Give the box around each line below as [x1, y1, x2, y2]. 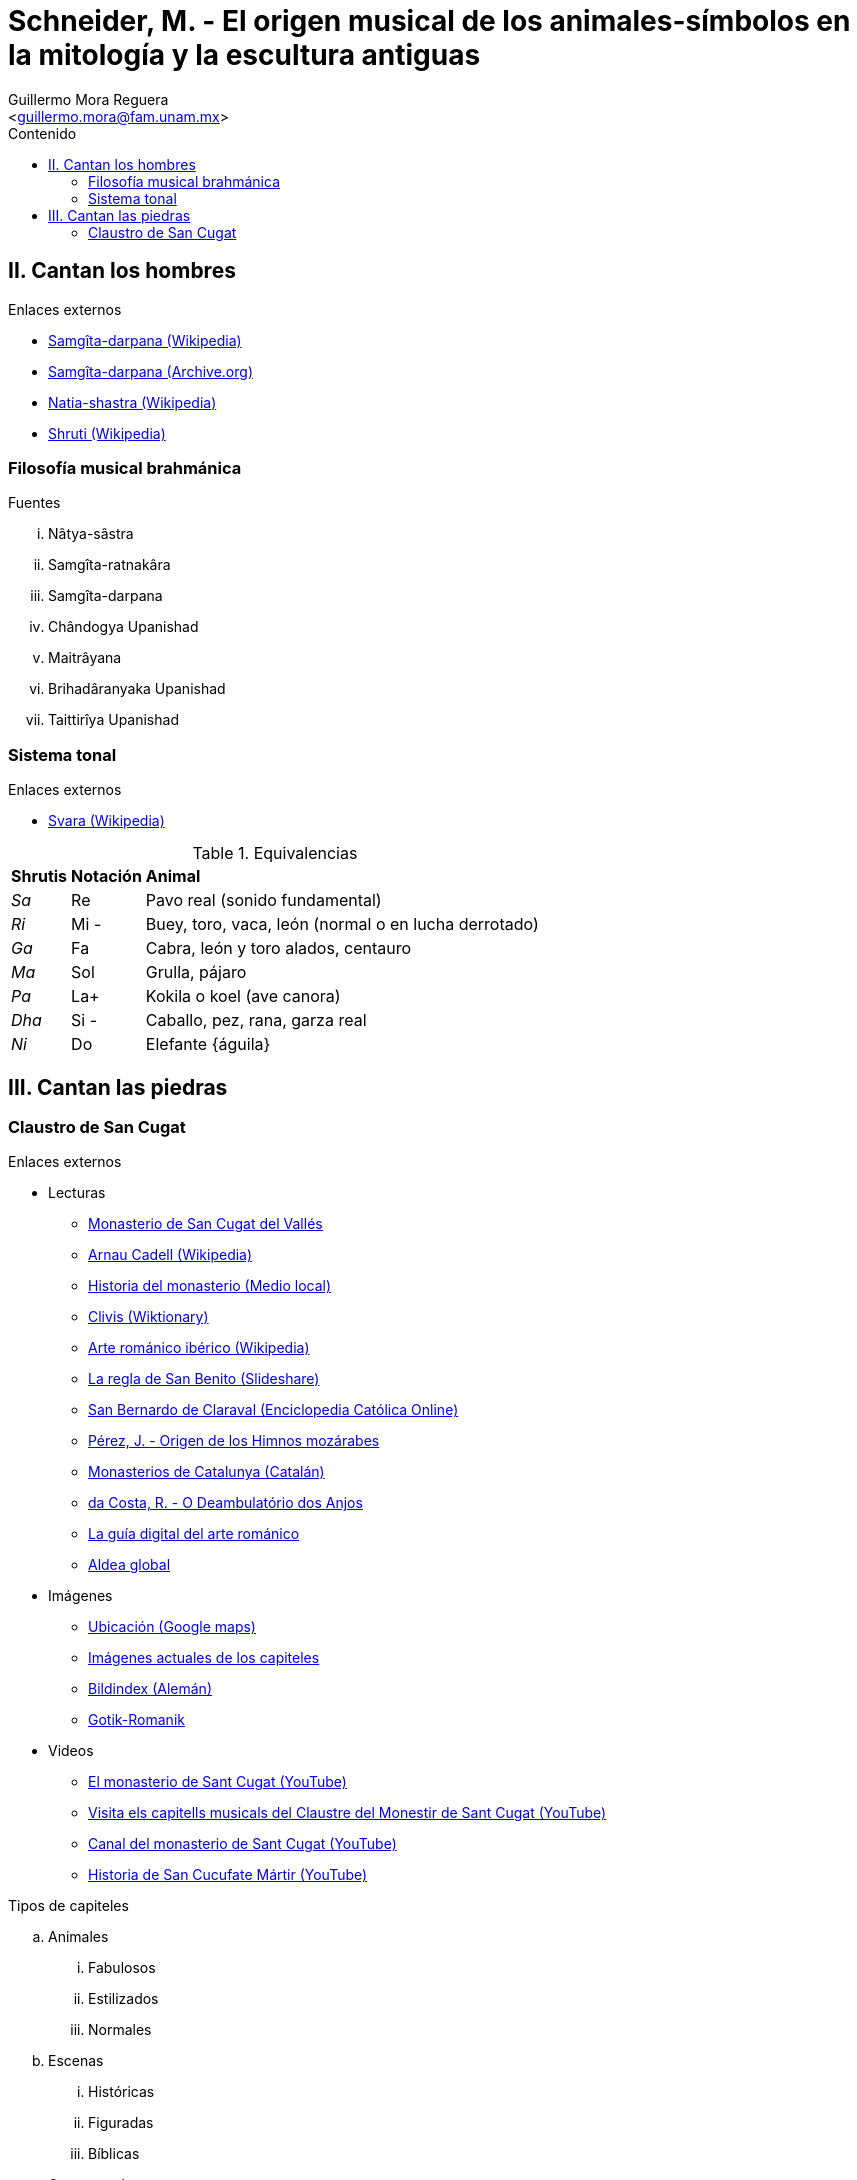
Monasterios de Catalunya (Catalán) [88, 1463, 325, 1481]
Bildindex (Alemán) [88, 1680, 212, 1698]
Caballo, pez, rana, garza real [145, 1010, 367, 1031]
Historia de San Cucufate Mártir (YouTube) [88, 1866, 368, 1884]
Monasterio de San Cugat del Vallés [88, 1215, 323, 1233]
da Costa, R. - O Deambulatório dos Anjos [88, 1494, 363, 1512]
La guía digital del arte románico [88, 1525, 300, 1543]
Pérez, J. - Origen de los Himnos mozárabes [88, 1432, 380, 1450]
